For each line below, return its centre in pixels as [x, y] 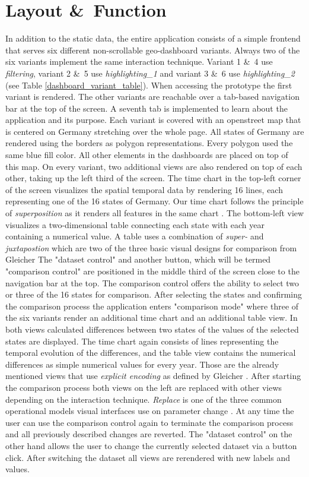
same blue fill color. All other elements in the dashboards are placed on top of [147, 155]
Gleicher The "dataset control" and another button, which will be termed [138, 259]
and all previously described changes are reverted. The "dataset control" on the [149, 434]
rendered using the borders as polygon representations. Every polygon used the [149, 143]
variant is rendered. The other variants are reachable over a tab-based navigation [152, 97]
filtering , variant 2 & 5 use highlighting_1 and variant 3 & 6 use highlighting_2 [150, 73]
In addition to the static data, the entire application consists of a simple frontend [153, 38]
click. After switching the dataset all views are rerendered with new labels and [148, 457]
